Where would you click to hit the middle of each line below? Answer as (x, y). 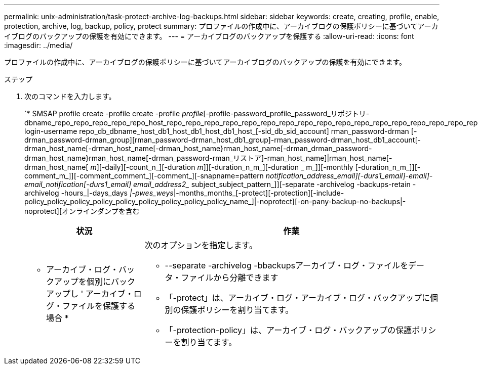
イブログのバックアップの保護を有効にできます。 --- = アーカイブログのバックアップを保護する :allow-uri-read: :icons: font (209, 36)
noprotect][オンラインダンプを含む (82, 211)
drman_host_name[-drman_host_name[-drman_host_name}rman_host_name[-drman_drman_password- (198, 148)
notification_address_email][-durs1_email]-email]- (349, 176)
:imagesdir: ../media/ (38, 45)
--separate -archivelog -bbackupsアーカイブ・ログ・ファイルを (287, 265)
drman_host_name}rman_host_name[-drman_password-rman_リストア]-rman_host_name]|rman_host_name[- (208, 158)
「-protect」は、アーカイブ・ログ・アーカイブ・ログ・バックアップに (297, 298)
